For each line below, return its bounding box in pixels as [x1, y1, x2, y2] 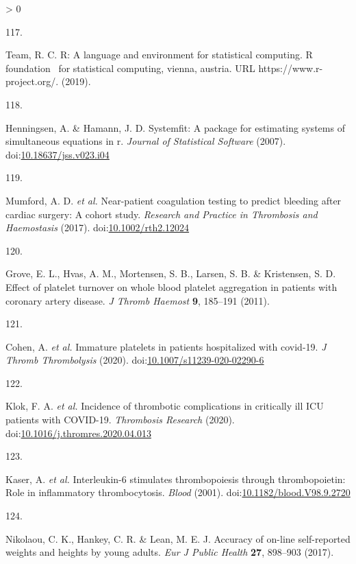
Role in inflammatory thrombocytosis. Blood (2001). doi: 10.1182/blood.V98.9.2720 [5, 485, 351, 500]
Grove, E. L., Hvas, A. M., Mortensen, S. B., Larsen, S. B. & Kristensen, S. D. [5, 266, 336, 281]
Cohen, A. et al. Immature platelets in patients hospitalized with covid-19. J [5, 339, 327, 353]
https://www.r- [258, 60, 323, 75]
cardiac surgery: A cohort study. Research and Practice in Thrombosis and [5, 207, 318, 221]
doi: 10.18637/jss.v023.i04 [5, 147, 110, 161]
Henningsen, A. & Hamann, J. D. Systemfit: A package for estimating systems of [5, 120, 345, 134]
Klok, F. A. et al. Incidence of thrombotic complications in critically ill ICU [5, 399, 324, 413]
